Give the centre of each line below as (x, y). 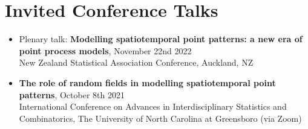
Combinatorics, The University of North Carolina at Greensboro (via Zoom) (160, 118)
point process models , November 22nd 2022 (105, 50)
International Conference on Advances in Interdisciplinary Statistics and (153, 106)
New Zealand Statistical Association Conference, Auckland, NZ (136, 62)
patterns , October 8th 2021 (72, 94)
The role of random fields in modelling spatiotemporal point (147, 82)
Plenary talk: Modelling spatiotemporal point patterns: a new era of (161, 39)
